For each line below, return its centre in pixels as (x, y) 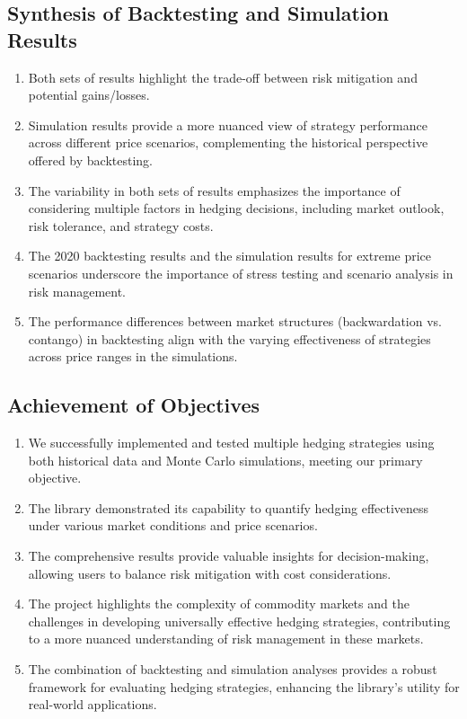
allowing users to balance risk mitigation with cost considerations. (210, 573)
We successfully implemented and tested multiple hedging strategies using (231, 443)
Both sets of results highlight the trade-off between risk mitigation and (223, 77)
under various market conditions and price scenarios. (173, 525)
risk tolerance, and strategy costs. (121, 225)
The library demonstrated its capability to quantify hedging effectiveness (229, 507)
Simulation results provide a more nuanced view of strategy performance (228, 124)
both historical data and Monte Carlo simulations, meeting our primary (225, 460)
